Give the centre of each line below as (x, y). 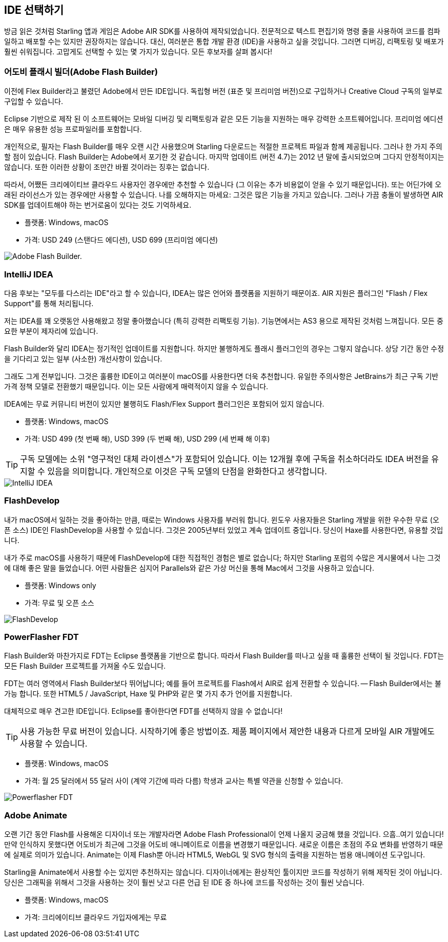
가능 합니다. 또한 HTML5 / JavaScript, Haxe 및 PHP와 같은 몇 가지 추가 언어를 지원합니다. (148, 694)
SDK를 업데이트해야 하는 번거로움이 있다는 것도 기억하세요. (98, 205)
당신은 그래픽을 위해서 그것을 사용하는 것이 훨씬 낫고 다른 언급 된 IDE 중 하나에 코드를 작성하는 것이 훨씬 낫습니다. (184, 883)
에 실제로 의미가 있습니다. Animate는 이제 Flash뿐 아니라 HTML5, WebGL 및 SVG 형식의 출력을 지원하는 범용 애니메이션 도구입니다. (215, 855)
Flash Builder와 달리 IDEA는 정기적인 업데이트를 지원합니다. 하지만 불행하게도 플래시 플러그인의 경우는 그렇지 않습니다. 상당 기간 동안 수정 (224, 348)
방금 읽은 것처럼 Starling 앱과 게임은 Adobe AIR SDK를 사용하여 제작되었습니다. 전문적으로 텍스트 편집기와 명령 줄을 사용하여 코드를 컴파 (222, 31)
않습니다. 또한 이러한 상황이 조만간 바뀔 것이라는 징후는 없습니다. (107, 167)
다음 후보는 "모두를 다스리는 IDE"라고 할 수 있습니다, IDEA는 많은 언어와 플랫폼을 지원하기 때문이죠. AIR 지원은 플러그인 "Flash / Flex (216, 293)
